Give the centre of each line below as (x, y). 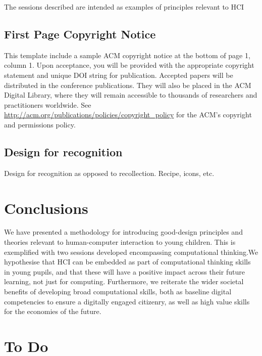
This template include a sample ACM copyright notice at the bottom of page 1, (127, 55)
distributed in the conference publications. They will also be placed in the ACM (128, 85)
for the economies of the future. (53, 311)
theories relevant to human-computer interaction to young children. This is (120, 242)
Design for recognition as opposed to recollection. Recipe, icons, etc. (109, 173)
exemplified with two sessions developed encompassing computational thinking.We (131, 252)
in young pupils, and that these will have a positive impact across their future (124, 271)
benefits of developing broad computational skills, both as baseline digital (118, 292)
